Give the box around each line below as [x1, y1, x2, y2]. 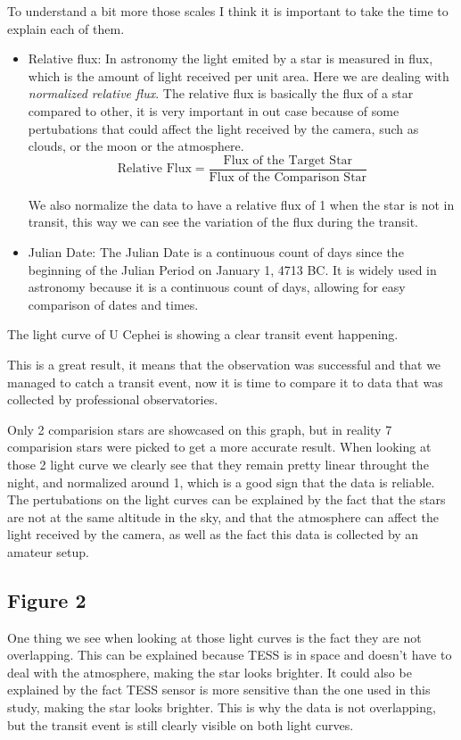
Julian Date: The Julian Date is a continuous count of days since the [28, 243, 404, 261]
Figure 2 [7, 586, 86, 613]
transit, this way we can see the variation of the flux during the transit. [28, 212, 418, 231]
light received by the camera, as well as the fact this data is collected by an [7, 525, 419, 544]
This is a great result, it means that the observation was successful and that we [7, 354, 441, 373]
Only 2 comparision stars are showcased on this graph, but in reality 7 [7, 420, 392, 438]
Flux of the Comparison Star [209, 170, 367, 184]
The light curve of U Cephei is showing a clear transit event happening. [7, 325, 399, 344]
